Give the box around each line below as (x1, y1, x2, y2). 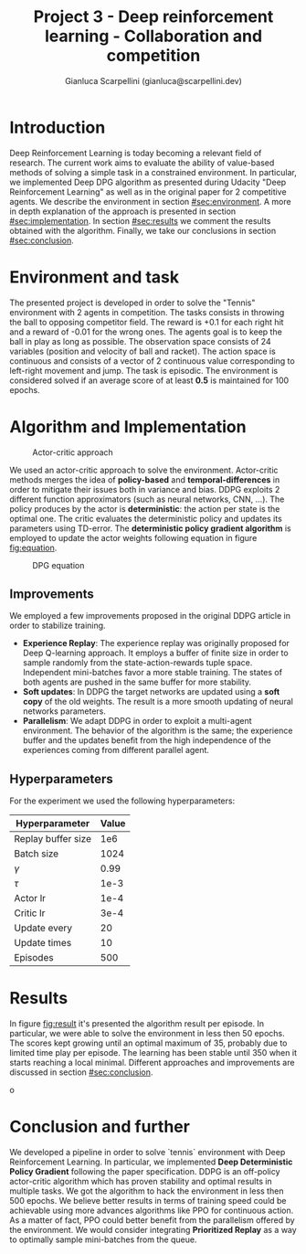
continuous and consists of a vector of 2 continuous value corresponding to (9, 355, 295, 367)
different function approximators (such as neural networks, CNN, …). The (9, 494, 285, 505)
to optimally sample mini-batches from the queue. (9, 1234, 197, 1245)
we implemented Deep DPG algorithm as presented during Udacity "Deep (9, 176, 287, 187)
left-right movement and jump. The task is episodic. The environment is (9, 365, 279, 376)
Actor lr (14, 892, 47, 905)
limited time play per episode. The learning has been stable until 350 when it (9, 1047, 297, 1058)
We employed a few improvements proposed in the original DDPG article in (9, 611, 290, 622)
